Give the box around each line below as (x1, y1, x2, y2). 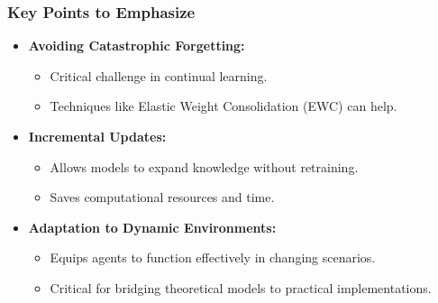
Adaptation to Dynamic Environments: (28, 217, 277, 236)
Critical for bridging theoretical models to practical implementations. (50, 278, 432, 297)
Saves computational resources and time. (50, 188, 275, 207)
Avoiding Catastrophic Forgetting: (28, 36, 245, 55)
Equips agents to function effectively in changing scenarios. (50, 248, 376, 267)
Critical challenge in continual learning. (50, 66, 268, 85)
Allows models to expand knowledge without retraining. (50, 157, 359, 176)
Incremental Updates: (28, 127, 167, 145)
